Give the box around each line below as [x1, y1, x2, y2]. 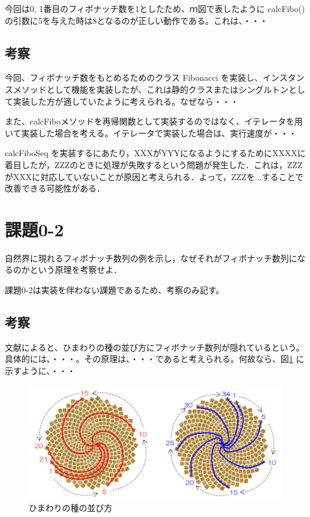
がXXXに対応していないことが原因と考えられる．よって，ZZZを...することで [5, 170, 303, 183]
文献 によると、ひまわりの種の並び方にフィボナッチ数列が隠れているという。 [5, 340, 305, 353]
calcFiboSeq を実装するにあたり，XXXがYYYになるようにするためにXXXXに [5, 147, 306, 159]
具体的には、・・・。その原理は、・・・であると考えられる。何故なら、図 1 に [5, 352, 305, 365]
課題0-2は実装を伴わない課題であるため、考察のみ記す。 [5, 284, 225, 296]
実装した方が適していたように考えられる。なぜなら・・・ [13, 95, 239, 107]
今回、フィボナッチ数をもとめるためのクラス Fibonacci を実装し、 [5, 71, 263, 84]
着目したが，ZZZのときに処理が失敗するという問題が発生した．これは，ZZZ [5, 158, 303, 171]
